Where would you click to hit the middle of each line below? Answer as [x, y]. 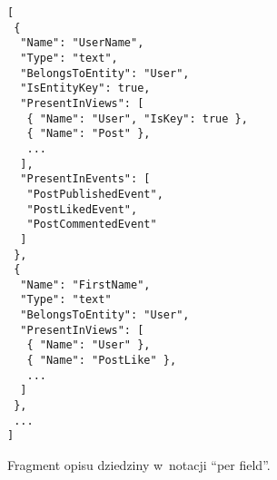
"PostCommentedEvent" [92, 225]
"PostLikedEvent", [82, 209]
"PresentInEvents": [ [85, 179]
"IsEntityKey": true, [85, 88]
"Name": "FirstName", [85, 284]
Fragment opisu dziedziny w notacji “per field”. [139, 465]
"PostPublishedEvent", [95, 194]
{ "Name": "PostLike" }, [102, 361]
